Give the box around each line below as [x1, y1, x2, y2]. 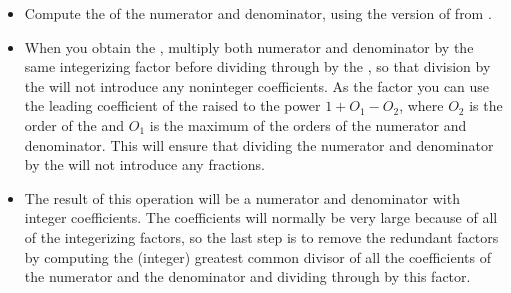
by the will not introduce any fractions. [24, 154, 265, 175]
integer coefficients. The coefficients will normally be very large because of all [24, 207, 498, 228]
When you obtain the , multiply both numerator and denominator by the [24, 36, 474, 57]
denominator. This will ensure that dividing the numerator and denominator [24, 134, 494, 155]
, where [399, 95, 444, 116]
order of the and [24, 114, 125, 135]
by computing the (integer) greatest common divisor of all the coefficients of [24, 246, 491, 267]
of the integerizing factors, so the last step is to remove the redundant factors [24, 226, 499, 247]
